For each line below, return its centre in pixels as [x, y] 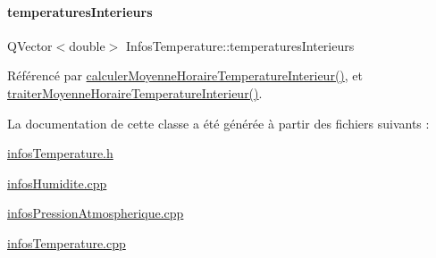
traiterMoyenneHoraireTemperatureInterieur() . [135, 92]
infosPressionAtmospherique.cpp [96, 213]
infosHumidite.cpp [57, 183]
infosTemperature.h [60, 153]
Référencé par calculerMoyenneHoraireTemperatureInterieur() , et [185, 75]
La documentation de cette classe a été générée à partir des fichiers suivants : [218, 123]
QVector [30, 45]
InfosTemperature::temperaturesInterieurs [240, 45]
